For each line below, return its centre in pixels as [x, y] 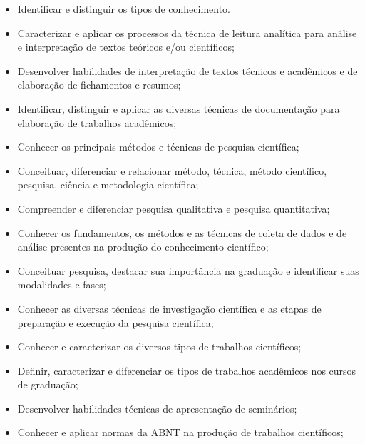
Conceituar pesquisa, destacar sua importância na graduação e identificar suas [188, 270]
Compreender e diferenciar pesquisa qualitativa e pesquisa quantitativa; [174, 208]
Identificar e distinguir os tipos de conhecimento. [124, 9]
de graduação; [48, 384]
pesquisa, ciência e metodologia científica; [108, 185]
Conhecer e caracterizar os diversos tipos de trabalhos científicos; [159, 347]
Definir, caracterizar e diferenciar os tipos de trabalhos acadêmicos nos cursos [187, 370]
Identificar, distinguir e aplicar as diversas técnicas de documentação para [179, 108]
